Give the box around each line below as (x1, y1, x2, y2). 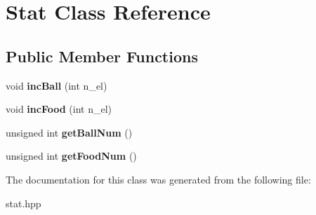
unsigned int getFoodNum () (6, 148, 137, 163)
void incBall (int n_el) (6, 78, 107, 92)
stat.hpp (6, 195, 41, 210)
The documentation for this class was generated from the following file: (6, 172, 311, 186)
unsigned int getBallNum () (6, 125, 133, 139)
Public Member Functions (6, 45, 198, 67)
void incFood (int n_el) (6, 102, 112, 116)
